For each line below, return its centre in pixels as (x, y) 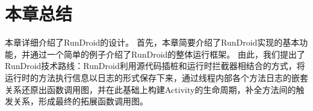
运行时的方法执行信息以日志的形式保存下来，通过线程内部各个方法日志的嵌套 (156, 77)
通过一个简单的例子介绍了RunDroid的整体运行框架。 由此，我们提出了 (167, 54)
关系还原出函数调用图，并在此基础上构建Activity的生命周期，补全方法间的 (150, 89)
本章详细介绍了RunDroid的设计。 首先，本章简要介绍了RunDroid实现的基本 (152, 42)
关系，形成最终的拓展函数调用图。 (80, 101)
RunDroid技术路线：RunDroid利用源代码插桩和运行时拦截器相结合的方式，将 (155, 66)
